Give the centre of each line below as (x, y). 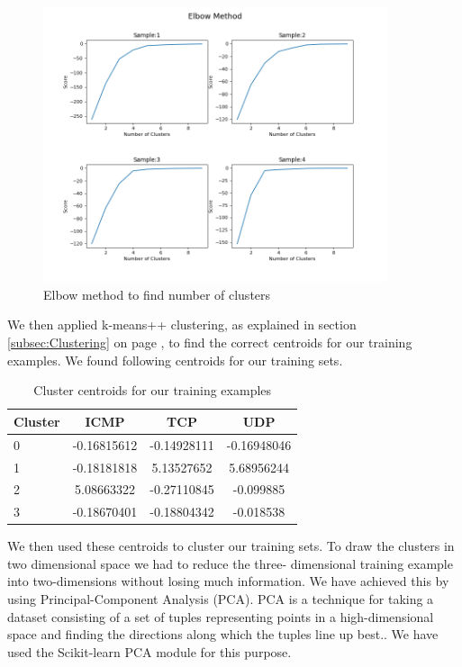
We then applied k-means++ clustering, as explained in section (182, 324)
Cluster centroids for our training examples (153, 390)
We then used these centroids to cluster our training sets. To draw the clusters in (231, 546)
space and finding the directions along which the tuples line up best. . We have (223, 634)
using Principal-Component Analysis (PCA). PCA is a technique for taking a (221, 599)
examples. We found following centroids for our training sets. (175, 360)
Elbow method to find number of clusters (157, 294)
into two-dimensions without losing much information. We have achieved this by (228, 581)
